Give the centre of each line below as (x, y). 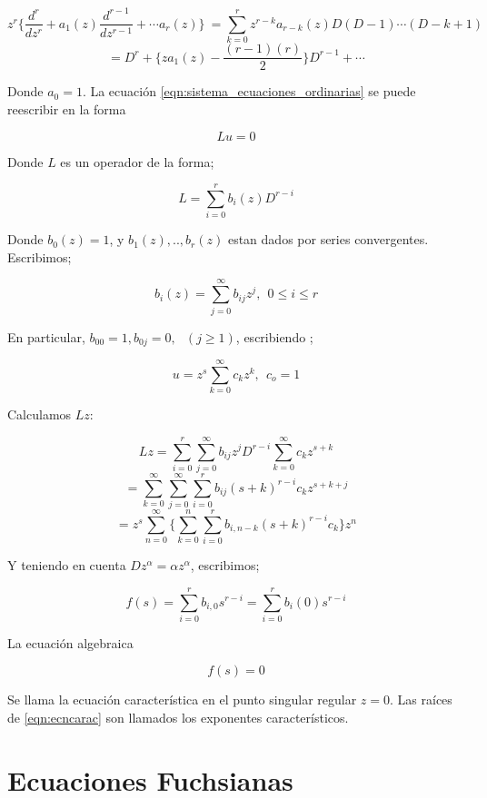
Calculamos (40, 414)
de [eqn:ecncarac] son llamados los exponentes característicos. (178, 718)
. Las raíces (421, 699)
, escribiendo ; (274, 336)
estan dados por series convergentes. (328, 239)
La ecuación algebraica (70, 642)
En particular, (46, 336)
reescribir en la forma (67, 108)
